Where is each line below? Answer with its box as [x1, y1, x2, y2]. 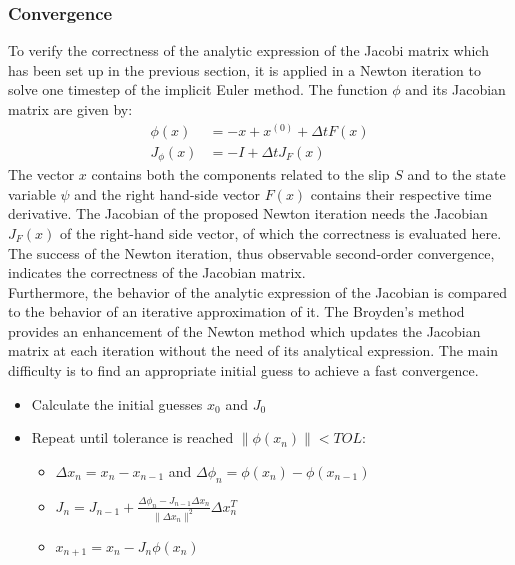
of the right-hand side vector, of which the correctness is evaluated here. [60, 222, 502, 243]
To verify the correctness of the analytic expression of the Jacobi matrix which [8, 40, 489, 61]
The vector [8, 164, 75, 185]
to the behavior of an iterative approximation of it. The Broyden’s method [8, 301, 465, 322]
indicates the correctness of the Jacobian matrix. [8, 262, 306, 283]
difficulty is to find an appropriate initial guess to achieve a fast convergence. [8, 360, 479, 381]
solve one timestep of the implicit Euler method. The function [8, 79, 388, 100]
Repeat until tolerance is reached [31, 427, 234, 448]
